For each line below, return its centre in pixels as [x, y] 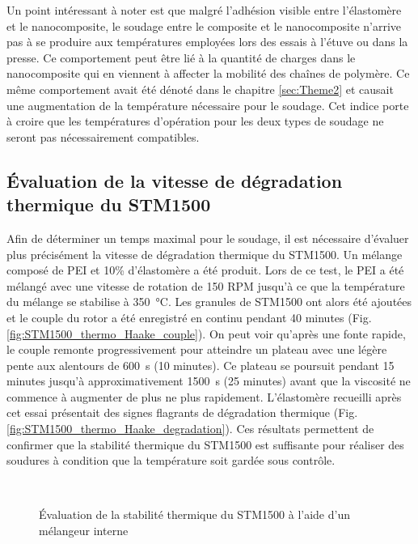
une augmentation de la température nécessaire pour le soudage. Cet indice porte [208, 105]
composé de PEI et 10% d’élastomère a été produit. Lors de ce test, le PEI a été [205, 270]
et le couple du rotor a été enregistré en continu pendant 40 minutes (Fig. [189, 317]
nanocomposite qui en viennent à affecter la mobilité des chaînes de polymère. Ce [208, 73]
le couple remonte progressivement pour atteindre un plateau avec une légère [197, 349]
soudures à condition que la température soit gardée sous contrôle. [171, 460]
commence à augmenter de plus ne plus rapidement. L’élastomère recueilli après [204, 396]
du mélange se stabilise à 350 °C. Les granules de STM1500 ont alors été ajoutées [209, 302]
